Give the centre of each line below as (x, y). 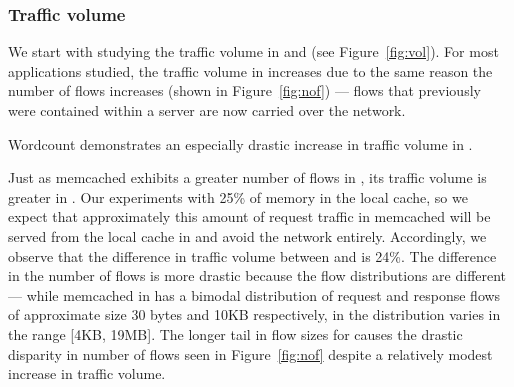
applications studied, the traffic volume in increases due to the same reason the (250, 70)
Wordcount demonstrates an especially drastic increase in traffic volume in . (240, 143)
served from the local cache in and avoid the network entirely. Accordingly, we (247, 235)
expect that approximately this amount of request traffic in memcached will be (249, 216)
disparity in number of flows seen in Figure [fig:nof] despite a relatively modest (250, 353)
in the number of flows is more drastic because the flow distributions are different (257, 275)
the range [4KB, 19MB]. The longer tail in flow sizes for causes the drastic (235, 333)
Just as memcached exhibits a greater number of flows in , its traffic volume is (247, 177)
